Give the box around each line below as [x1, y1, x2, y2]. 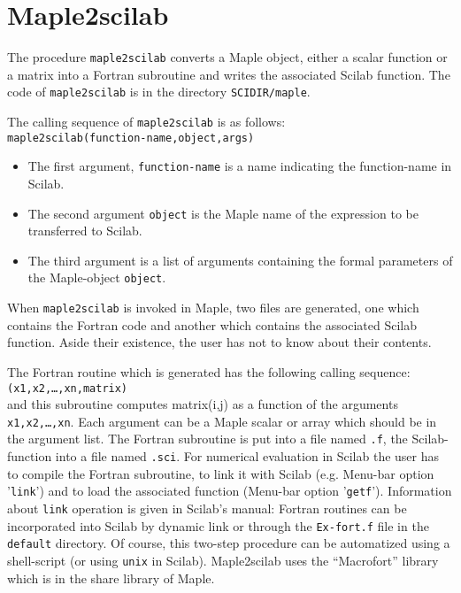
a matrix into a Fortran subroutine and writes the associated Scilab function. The [7, 65, 450, 83]
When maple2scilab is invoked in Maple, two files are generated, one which [7, 298, 419, 317]
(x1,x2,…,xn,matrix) [7, 381, 128, 395]
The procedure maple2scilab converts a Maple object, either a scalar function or [7, 48, 448, 66]
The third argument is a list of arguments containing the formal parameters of [27, 250, 453, 269]
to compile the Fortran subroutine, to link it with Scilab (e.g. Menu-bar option [7, 464, 434, 482]
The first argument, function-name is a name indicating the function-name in [27, 157, 452, 175]
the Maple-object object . [27, 268, 166, 287]
